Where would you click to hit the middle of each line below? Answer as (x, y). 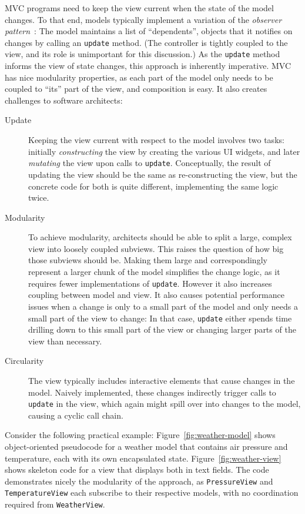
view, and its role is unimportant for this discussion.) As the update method (143, 54)
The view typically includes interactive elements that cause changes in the (162, 380)
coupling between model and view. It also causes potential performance (156, 295)
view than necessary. (65, 341)
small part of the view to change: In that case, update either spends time (160, 318)
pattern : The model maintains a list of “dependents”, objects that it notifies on (149, 31)
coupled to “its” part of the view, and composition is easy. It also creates (136, 89)
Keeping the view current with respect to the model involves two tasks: (156, 140)
